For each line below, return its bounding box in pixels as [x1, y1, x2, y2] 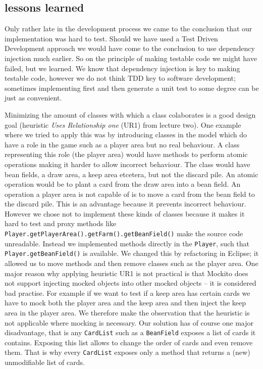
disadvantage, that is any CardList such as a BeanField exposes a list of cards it [5, 327, 256, 338]
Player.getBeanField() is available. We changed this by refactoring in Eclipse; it [5, 248, 259, 258]
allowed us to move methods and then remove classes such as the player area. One [5, 258, 258, 269]
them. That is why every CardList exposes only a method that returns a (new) [5, 347, 250, 357]
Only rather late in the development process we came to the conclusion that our [5, 23, 252, 34]
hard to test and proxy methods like [5, 218, 117, 229]
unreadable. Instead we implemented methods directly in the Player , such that [5, 238, 250, 248]
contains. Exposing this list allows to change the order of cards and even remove [5, 337, 253, 347]
